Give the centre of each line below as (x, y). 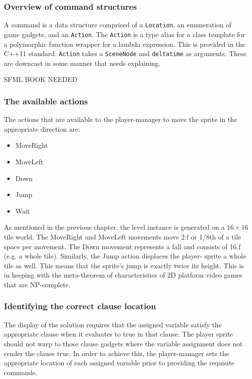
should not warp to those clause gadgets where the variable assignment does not (123, 343)
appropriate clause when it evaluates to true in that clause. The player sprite (119, 334)
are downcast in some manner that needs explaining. (82, 63)
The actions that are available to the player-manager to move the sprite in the (121, 119)
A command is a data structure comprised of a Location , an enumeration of (118, 25)
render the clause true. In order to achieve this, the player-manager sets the (117, 353)
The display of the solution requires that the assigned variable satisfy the (113, 324)
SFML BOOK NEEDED (41, 79)
